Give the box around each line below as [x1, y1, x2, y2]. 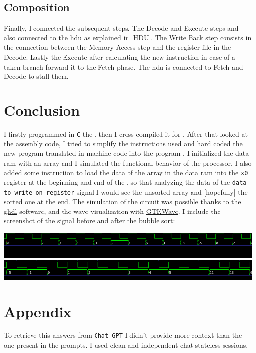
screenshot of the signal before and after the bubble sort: [4, 215, 175, 226]
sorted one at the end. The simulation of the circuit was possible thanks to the [4, 196, 241, 207]
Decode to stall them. [4, 71, 69, 81]
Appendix [4, 301, 72, 321]
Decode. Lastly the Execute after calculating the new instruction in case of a [4, 51, 235, 62]
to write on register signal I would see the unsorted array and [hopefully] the [4, 186, 248, 197]
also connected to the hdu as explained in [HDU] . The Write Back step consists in [4, 32, 252, 42]
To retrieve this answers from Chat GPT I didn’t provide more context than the [4, 329, 242, 340]
